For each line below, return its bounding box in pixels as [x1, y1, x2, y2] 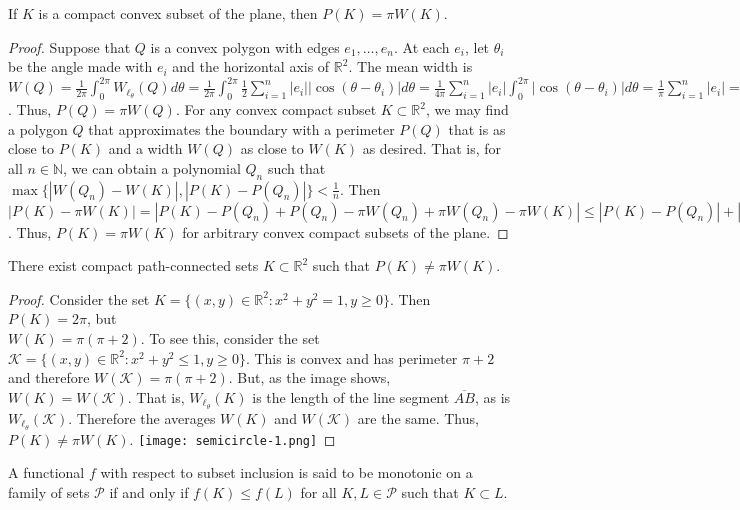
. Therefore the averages [68, 407, 216, 428]
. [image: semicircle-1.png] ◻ [129, 428, 336, 449]
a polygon [8, 118, 68, 139]
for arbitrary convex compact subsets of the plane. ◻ [182, 221, 509, 242]
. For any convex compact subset [175, 99, 377, 120]
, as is [474, 386, 511, 407]
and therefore [8, 367, 90, 388]
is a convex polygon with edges [150, 36, 340, 57]
